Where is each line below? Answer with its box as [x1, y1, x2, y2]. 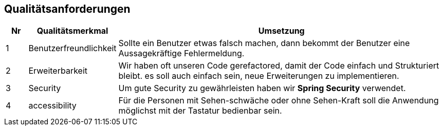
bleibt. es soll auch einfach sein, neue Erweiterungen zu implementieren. [118, 71, 399, 81]
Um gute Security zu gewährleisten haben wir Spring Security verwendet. [118, 83, 406, 94]
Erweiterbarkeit [28, 66, 88, 76]
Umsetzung [258, 26, 305, 36]
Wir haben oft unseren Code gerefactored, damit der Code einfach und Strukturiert [118, 60, 439, 71]
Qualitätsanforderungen [4, 3, 131, 15]
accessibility [28, 100, 77, 111]
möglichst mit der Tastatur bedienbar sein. [118, 105, 282, 116]
